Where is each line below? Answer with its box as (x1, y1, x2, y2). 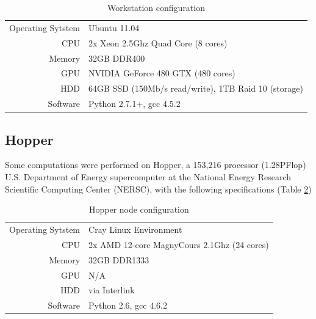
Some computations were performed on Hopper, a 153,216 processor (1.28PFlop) (5, 158, 306, 171)
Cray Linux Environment (88, 222, 182, 235)
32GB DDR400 (88, 51, 145, 64)
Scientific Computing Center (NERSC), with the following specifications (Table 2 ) (5, 182, 312, 195)
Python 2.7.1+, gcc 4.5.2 (88, 97, 181, 110)
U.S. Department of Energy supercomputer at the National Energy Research (5, 170, 292, 183)
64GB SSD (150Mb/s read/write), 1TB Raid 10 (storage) (88, 82, 303, 95)
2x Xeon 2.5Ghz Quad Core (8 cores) (88, 36, 228, 49)
